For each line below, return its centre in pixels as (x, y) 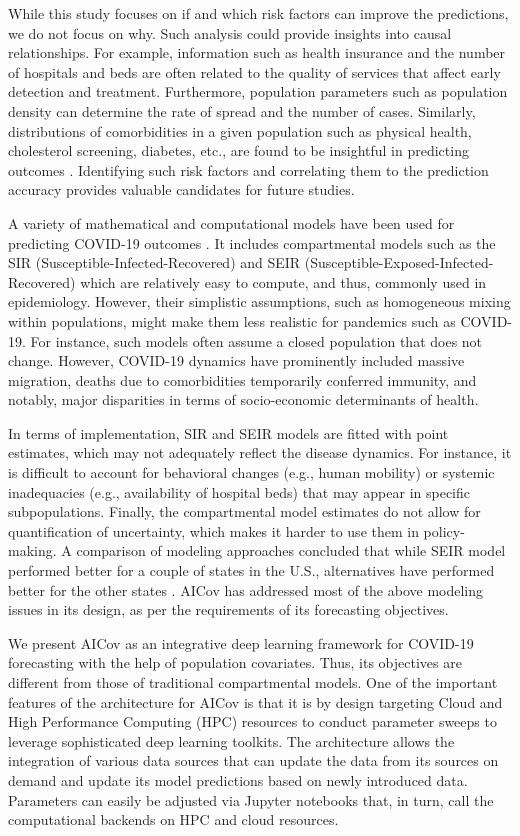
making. (32, 550)
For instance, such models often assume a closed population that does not (256, 340)
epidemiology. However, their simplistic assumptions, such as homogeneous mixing (259, 301)
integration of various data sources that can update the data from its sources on (253, 760)
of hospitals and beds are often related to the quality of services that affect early (254, 71)
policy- (444, 530)
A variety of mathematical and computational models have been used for (231, 222)
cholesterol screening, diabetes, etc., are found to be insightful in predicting (238, 150)
